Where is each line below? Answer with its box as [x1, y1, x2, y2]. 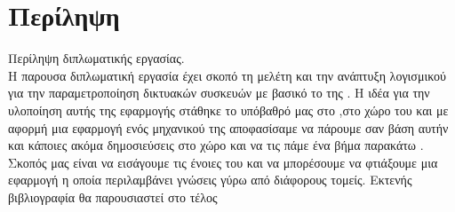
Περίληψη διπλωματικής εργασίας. [8, 49, 185, 67]
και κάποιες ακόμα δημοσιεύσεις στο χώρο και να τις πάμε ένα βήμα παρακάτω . [8, 136, 424, 154]
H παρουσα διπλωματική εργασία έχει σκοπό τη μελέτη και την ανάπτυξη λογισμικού [8, 66, 446, 84]
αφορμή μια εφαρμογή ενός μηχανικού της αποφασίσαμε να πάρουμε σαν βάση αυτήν [8, 118, 449, 137]
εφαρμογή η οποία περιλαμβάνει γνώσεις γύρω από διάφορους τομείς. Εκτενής [8, 170, 412, 189]
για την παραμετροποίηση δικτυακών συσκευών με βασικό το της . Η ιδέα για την [8, 83, 430, 102]
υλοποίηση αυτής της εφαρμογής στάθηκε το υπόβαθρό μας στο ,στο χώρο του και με [8, 100, 449, 119]
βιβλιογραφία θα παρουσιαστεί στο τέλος [8, 187, 218, 206]
